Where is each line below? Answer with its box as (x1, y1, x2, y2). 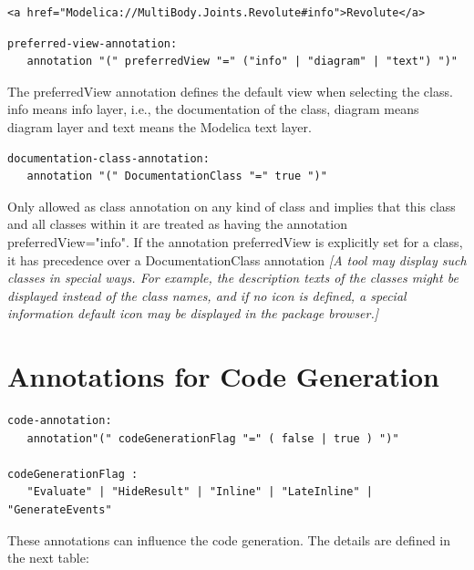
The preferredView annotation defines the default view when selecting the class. (7, 81, 453, 100)
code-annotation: (7, 414, 112, 428)
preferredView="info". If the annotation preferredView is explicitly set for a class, (7, 232, 463, 251)
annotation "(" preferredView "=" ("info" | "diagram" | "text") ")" (26, 55, 458, 68)
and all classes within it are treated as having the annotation (7, 214, 347, 233)
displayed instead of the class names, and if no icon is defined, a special (7, 285, 407, 305)
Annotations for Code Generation (7, 358, 439, 395)
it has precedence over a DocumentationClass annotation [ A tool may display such (7, 250, 467, 269)
